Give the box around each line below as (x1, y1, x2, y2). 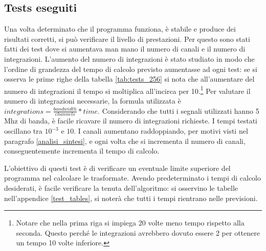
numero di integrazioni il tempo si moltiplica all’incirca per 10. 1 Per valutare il (4, 84, 251, 96)
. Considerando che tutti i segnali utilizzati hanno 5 (98, 105, 259, 116)
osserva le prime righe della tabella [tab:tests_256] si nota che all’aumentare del (4, 73, 255, 84)
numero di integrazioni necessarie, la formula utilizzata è (4, 95, 181, 106)
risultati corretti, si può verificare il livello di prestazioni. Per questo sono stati (4, 33, 250, 44)
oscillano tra (4, 125, 42, 136)
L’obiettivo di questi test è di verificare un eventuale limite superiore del (4, 162, 231, 173)
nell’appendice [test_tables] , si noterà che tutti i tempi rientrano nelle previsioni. (4, 192, 258, 203)
